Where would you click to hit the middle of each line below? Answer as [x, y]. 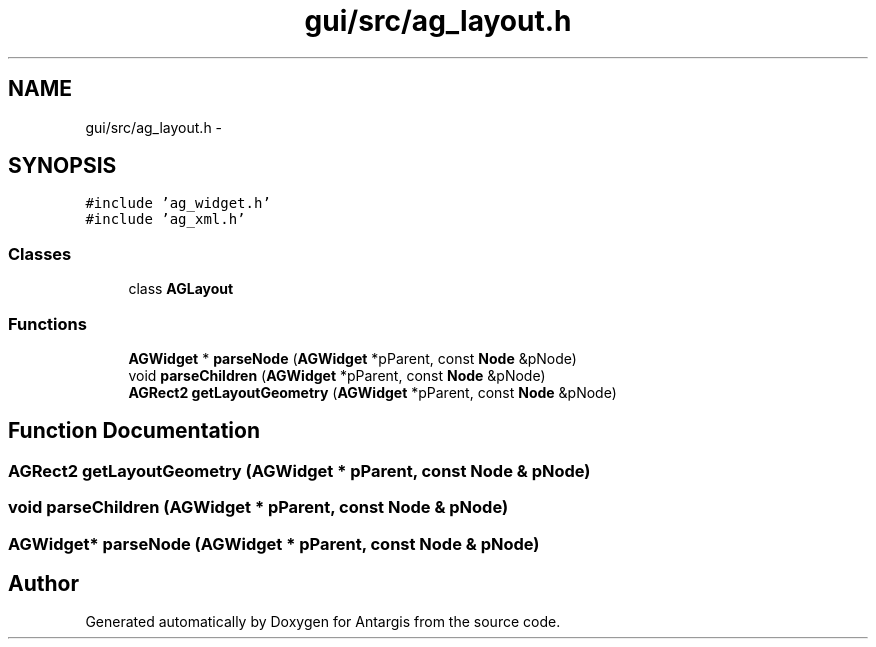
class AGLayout [181, 289]
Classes [40, 253]
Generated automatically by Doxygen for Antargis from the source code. [323, 622]
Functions [47, 323]
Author [43, 583]
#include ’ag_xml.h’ [165, 219]
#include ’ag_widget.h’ [178, 203]
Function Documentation [134, 431]
